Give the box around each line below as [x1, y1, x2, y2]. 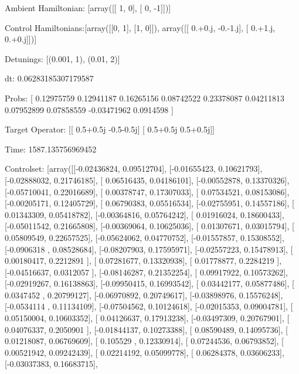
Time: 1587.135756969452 [5, 142, 97, 155]
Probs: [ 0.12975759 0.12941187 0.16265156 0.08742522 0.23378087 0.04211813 [5, 91, 285, 104]
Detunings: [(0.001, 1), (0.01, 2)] [5, 52, 120, 64]
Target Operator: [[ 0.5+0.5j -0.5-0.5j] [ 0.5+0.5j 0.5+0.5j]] [5, 123, 215, 135]
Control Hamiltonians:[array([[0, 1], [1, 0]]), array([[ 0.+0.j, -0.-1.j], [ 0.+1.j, [5, 21, 276, 33]
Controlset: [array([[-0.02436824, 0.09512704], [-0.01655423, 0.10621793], [5, 162, 263, 175]
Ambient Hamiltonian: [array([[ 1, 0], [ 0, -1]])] [5, 2, 171, 13]
